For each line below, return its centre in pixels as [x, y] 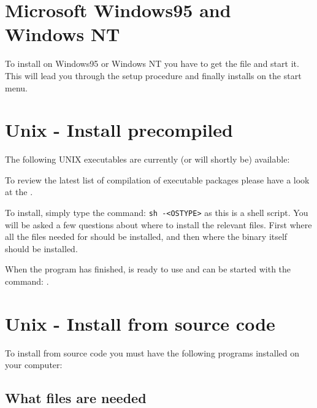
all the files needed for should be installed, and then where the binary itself [146, 237]
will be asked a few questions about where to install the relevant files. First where [158, 224]
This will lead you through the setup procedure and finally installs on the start [153, 75]
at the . [19, 192]
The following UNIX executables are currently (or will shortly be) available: [147, 159]
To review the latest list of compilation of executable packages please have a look [157, 179]
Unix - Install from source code [140, 323]
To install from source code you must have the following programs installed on [152, 352]
